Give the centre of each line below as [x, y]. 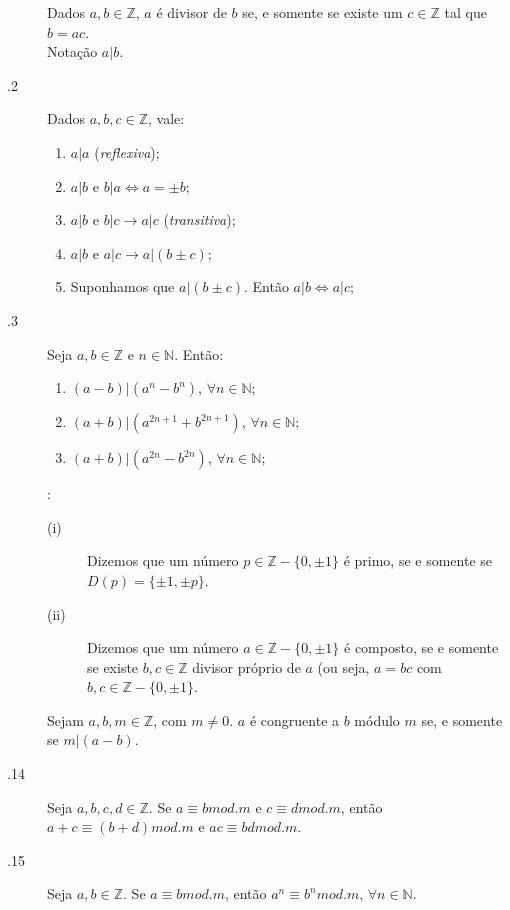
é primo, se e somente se [418, 560]
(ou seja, [343, 666]
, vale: [166, 118]
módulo [377, 719]
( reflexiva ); [127, 151]
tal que [465, 12]
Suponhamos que [122, 286]
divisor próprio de [246, 666]
